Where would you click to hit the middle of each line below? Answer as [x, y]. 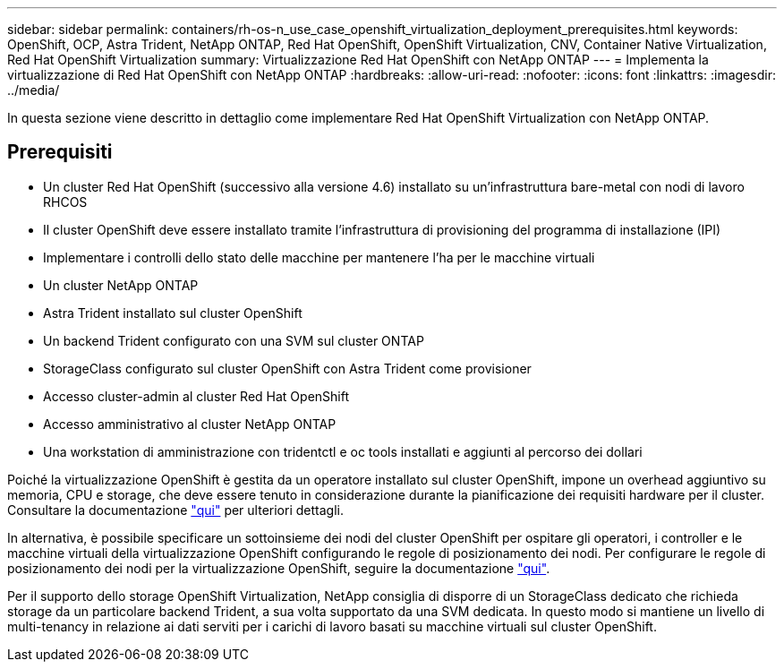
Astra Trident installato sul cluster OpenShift [173, 313]
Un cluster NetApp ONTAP [121, 285]
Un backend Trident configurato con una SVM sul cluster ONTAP [234, 340]
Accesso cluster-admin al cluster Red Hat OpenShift [196, 396]
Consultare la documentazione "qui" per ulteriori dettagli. [175, 510]
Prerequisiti [60, 152]
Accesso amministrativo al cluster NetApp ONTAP [190, 424]
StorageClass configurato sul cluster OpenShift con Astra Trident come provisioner [287, 368]
